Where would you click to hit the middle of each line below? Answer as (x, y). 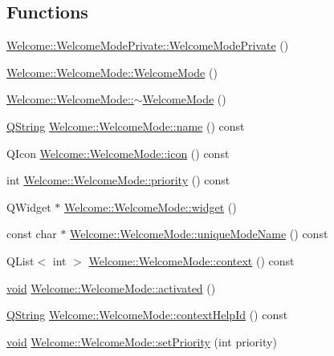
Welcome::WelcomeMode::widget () (150, 206)
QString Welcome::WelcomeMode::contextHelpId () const (147, 315)
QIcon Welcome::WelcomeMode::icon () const (118, 153)
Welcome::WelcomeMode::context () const (191, 260)
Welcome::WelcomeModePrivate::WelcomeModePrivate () (148, 45)
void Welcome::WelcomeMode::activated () (111, 287)
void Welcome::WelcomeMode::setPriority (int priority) (142, 341)
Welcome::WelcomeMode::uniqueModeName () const (199, 234)
